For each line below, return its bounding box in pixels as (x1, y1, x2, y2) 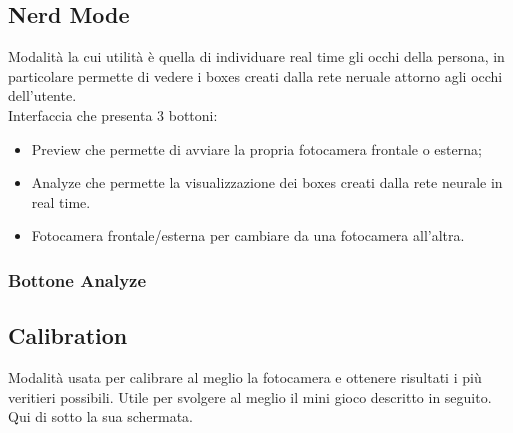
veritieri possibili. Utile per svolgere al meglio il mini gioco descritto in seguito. (8, 386, 492, 407)
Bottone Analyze (8, 267, 147, 292)
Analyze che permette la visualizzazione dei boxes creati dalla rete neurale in (31, 172, 503, 193)
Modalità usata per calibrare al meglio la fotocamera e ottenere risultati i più (8, 367, 482, 387)
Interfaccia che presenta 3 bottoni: (8, 104, 218, 125)
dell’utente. (8, 85, 77, 106)
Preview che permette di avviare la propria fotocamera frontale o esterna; (31, 138, 482, 159)
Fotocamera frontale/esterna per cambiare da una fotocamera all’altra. (31, 225, 465, 246)
